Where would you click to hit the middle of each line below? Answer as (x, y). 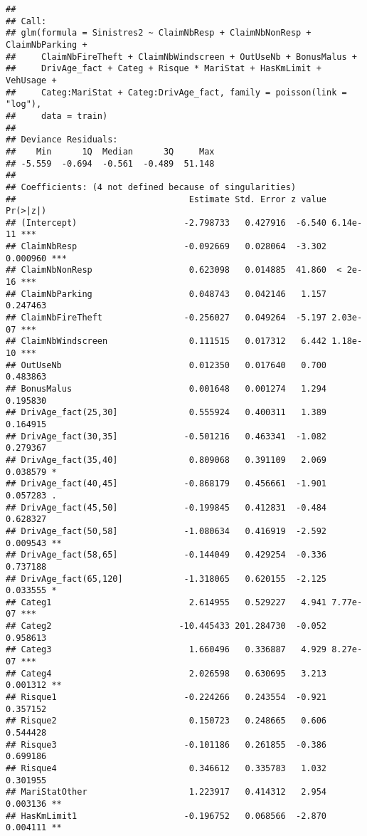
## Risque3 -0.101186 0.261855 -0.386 (166, 744)
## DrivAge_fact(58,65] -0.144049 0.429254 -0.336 (166, 555)
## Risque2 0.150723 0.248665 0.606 (166, 721)
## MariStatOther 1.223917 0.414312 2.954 (166, 792)
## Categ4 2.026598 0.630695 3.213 (166, 673)
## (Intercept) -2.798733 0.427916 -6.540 (166, 223)
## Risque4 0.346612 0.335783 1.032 (166, 768)
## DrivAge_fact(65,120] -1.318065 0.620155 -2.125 (166, 579)
